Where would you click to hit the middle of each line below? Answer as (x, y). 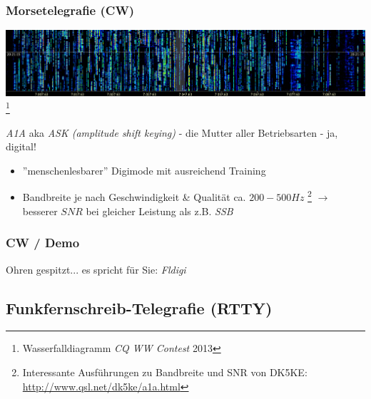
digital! (21, 146)
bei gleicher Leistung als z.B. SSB (159, 211)
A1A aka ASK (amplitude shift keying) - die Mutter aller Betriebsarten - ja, (172, 132)
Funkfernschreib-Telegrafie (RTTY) (139, 307)
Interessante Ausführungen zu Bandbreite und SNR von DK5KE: (165, 372)
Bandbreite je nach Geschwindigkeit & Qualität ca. (134, 197)
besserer (40, 211)
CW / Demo (43, 243)
